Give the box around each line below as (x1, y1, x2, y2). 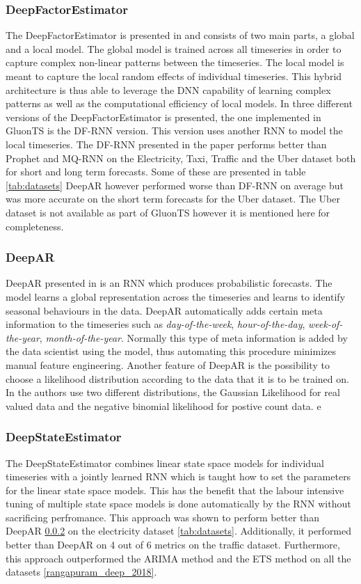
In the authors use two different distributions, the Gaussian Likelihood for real (6, 385, 340, 400)
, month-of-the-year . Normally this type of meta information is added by (39, 330, 348, 345)
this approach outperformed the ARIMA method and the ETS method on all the (6, 551, 351, 565)
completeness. (6, 219, 64, 233)
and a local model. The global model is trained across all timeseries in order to (6, 41, 342, 56)
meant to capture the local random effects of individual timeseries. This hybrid (6, 69, 342, 83)
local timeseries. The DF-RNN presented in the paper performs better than (6, 136, 327, 151)
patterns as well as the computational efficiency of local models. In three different (6, 96, 353, 111)
